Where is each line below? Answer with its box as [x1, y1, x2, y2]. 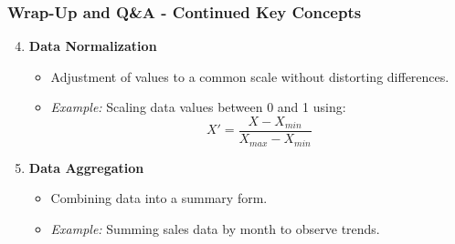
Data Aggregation [28, 158, 144, 177]
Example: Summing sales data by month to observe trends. [50, 219, 380, 238]
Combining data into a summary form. [50, 188, 268, 208]
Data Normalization [28, 36, 157, 56]
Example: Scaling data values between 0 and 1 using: [50, 97, 346, 117]
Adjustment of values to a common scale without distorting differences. [50, 66, 450, 86]
